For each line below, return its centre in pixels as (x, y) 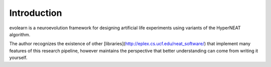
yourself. (18, 58)
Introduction (36, 13)
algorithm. (20, 34)
